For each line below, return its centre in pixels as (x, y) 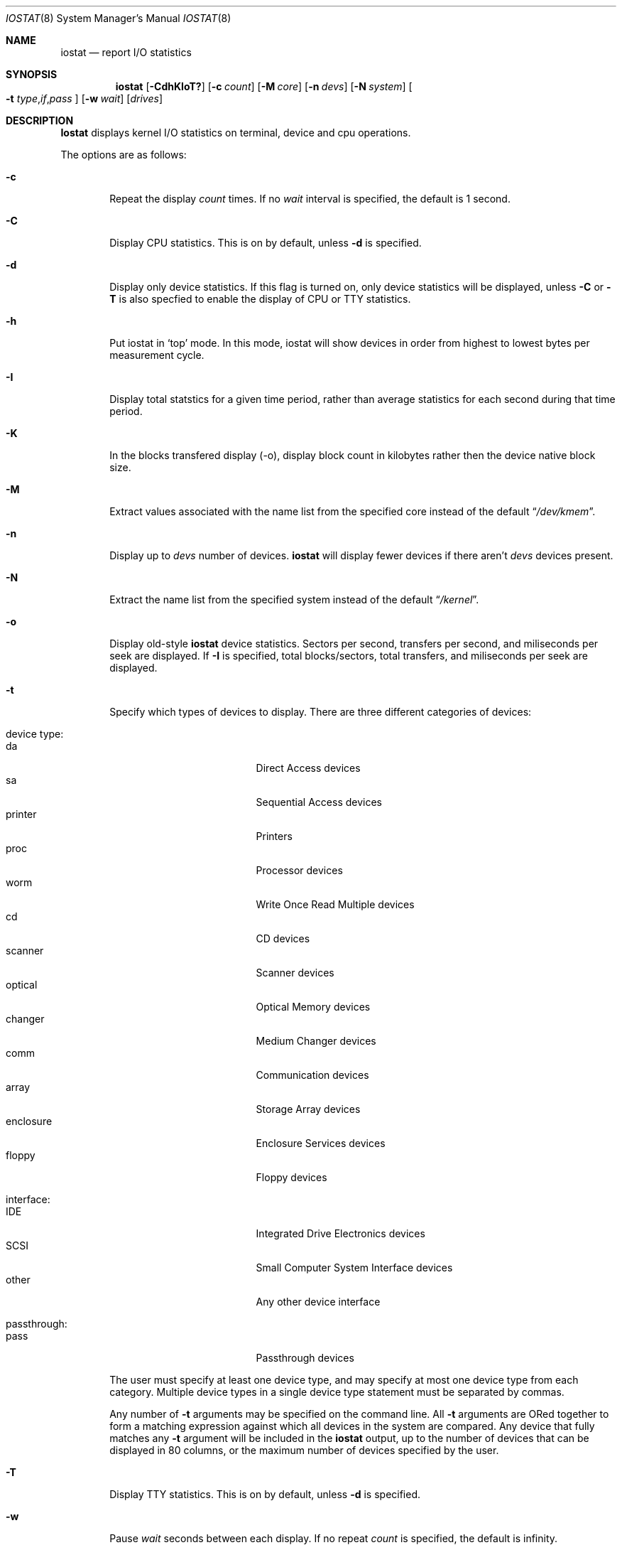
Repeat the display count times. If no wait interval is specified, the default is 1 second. (310, 199)
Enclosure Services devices (321, 1143)
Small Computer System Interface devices (354, 1268)
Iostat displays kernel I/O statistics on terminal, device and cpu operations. (236, 133)
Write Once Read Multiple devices (335, 904)
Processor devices (299, 870)
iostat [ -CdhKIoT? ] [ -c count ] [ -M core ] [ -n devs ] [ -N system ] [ (264, 86)
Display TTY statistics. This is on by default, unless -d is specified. (265, 1494)
